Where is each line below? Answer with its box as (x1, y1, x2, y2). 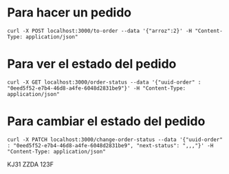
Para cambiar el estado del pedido (7, 114, 206, 129)
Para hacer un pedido (7, 5, 132, 21)
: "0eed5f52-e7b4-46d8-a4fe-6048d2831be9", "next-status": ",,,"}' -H (7, 142, 214, 149)
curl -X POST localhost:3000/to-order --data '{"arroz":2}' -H (7, 27, 193, 34)
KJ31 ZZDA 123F (7, 160, 54, 169)
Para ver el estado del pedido (7, 56, 177, 72)
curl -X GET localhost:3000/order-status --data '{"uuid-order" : (7, 79, 201, 86)
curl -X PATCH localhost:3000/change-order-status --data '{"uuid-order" (7, 136, 223, 143)
